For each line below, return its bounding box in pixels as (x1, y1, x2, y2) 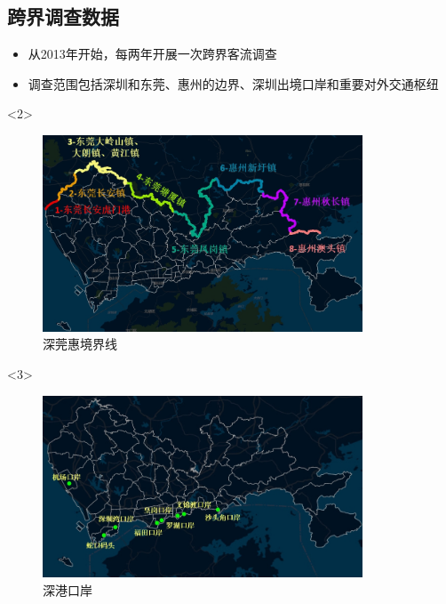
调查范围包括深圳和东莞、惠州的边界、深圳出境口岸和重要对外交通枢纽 (28, 74, 439, 93)
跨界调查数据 (7, 3, 119, 30)
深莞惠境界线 (43, 334, 117, 353)
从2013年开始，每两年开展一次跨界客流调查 (28, 44, 277, 63)
